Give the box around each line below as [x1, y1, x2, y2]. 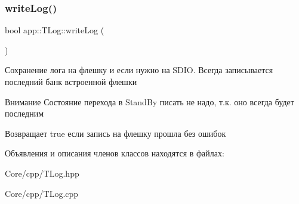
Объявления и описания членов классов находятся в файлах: [5, 147, 224, 159]
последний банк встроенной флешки [5, 76, 137, 87]
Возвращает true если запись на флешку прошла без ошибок [5, 127, 226, 139]
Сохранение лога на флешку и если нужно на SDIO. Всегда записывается [5, 64, 273, 76]
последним [5, 107, 44, 120]
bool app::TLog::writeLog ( [5, 24, 104, 36]
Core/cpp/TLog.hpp [5, 167, 79, 179]
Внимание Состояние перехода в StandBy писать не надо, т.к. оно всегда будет [5, 95, 294, 108]
